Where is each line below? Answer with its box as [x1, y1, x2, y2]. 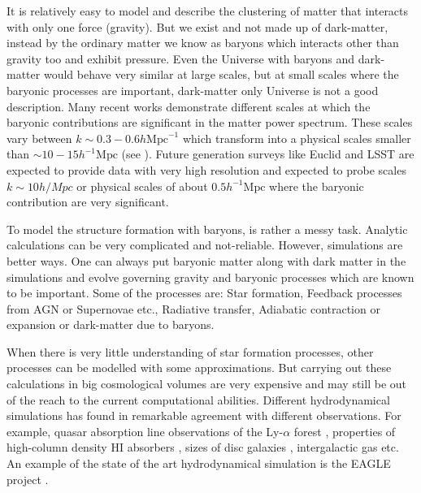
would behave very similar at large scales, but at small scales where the [43, 66, 399, 83]
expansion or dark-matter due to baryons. [7, 316, 215, 333]
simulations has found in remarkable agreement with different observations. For [7, 407, 401, 424]
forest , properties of [293, 422, 396, 439]
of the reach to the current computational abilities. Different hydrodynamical [7, 391, 390, 408]
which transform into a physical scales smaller [182, 129, 411, 146]
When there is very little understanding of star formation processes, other [7, 343, 374, 360]
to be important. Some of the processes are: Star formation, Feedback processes [7, 284, 402, 301]
